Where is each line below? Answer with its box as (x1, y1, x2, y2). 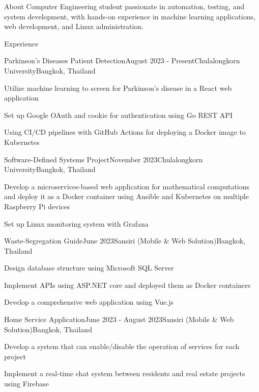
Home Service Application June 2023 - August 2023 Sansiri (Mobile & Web (4, 314, 234, 325)
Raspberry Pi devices (4, 201, 70, 211)
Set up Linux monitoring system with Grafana (4, 218, 149, 229)
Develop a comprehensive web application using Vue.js (4, 297, 174, 307)
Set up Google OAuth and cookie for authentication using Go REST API (4, 109, 233, 120)
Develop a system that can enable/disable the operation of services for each (4, 341, 240, 352)
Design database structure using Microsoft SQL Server (4, 262, 174, 273)
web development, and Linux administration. (4, 21, 144, 32)
